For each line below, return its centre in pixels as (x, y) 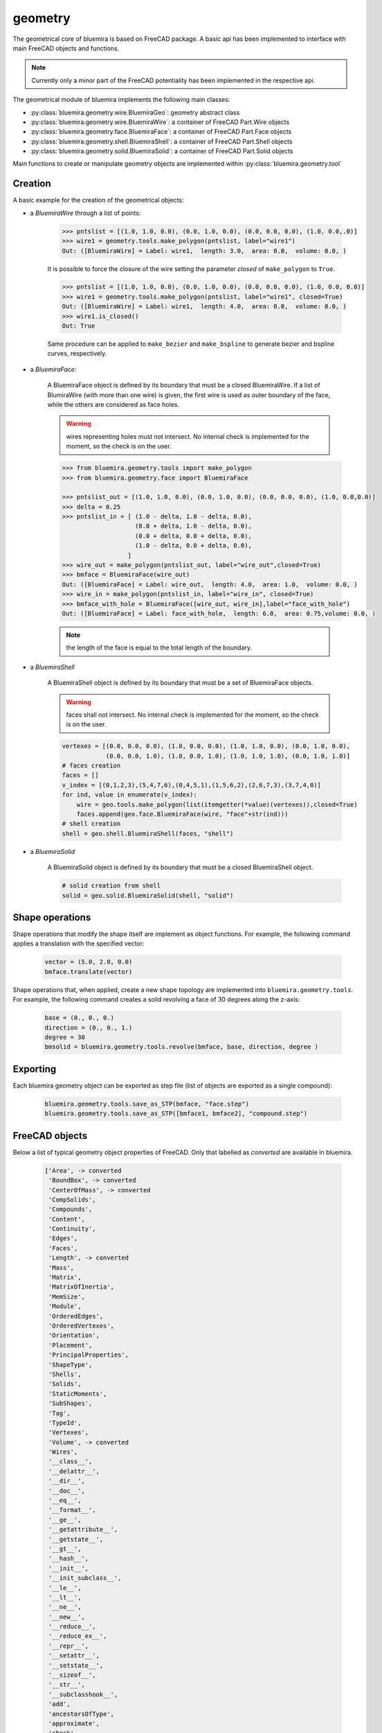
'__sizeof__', (72, 1675)
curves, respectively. (77, 354)
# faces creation (91, 766)
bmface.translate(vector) (89, 972)
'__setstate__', (76, 1665)
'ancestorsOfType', (81, 1714)
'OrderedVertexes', (81, 1325)
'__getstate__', (76, 1539)
